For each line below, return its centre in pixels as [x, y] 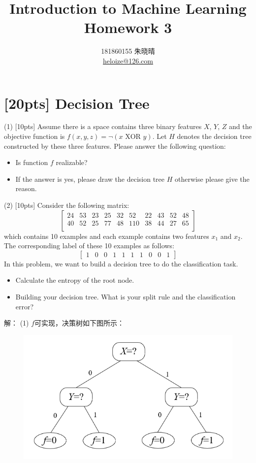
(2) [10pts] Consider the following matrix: [67, 205]
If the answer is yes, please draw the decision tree [90, 179]
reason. [26, 188]
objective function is [34, 136]
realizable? [72, 162]
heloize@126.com [128, 60]
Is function [32, 162]
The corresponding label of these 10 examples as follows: [89, 246]
